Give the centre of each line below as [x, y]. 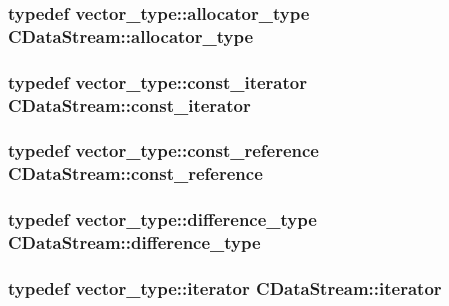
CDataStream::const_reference [135, 173]
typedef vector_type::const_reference [163, 150]
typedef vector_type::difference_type [162, 219]
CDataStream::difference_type [134, 242]
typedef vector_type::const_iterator [157, 81]
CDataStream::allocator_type [131, 35]
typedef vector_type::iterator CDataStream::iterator [225, 287]
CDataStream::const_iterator [129, 104]
